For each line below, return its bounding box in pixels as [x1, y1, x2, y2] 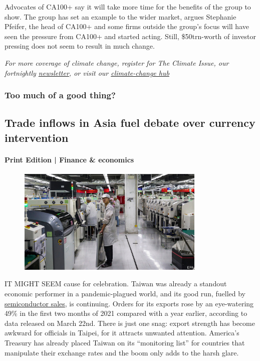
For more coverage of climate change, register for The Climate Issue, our [5, 57, 229, 68]
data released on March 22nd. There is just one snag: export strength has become [5, 317, 255, 328]
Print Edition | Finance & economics [5, 154, 134, 164]
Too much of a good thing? [5, 89, 116, 101]
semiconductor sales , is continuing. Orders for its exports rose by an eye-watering [5, 298, 254, 308]
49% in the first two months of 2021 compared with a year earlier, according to [5, 308, 247, 318]
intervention [5, 129, 69, 145]
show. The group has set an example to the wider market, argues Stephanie [5, 11, 236, 22]
